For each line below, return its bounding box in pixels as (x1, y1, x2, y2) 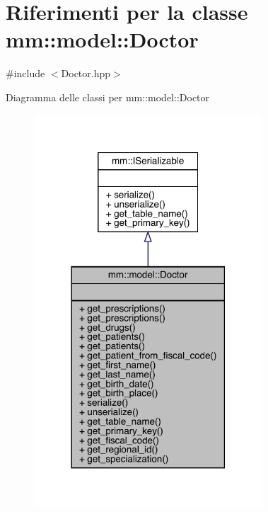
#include (6, 66, 45, 81)
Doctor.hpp (61, 66, 111, 81)
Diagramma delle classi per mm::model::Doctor (6, 89, 210, 104)
